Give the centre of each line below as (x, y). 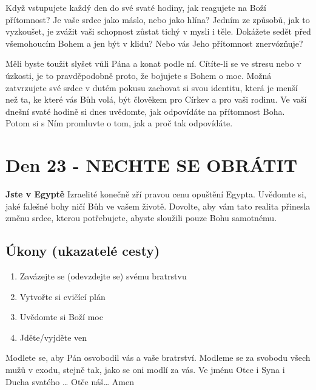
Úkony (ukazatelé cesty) (83, 251)
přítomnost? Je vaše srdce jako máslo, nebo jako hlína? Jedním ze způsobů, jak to (158, 19)
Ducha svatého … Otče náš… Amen (70, 381)
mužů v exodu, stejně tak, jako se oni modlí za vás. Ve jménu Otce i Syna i (145, 370)
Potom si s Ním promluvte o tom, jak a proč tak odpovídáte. (119, 123)
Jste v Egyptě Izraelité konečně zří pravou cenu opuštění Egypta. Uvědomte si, (156, 194)
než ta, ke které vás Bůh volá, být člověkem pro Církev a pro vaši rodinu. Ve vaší (156, 99)
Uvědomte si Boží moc (61, 317)
